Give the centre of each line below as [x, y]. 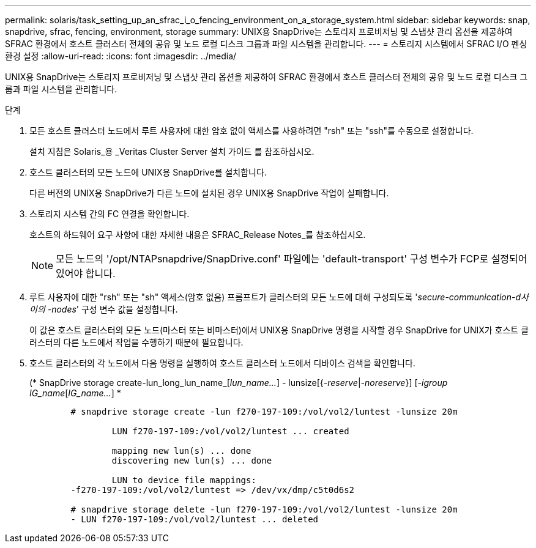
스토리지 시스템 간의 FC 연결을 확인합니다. [110, 214]
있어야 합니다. [86, 273]
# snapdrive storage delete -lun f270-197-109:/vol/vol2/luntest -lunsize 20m [264, 509]
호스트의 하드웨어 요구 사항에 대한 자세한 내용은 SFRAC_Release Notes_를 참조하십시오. [198, 235]
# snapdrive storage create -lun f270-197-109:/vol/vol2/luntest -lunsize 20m [264, 412]
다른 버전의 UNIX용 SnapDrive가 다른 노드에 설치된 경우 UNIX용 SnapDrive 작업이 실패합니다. [209, 193]
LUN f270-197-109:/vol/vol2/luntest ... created [230, 431]
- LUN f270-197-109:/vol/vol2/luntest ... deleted [195, 519]
